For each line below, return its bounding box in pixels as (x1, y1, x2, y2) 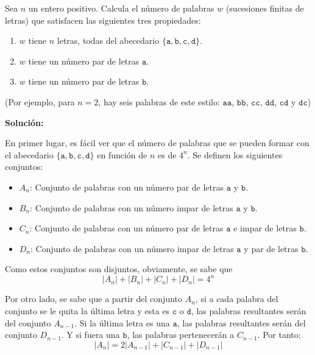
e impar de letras (233, 222, 297, 234)
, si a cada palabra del (195, 292, 278, 305)
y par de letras (244, 242, 299, 255)
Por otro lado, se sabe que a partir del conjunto (5, 292, 183, 305)
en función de (97, 148, 147, 161)
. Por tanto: (257, 328, 301, 341)
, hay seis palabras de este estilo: (98, 95, 220, 108)
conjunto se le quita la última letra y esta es (5, 304, 170, 317)
